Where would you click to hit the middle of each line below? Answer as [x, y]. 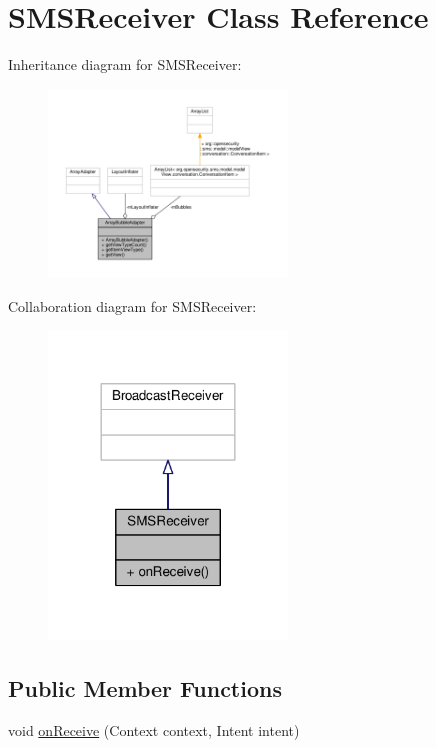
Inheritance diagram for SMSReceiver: [125, 64]
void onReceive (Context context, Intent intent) [154, 729]
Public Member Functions [145, 688]
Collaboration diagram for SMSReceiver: [132, 305]
